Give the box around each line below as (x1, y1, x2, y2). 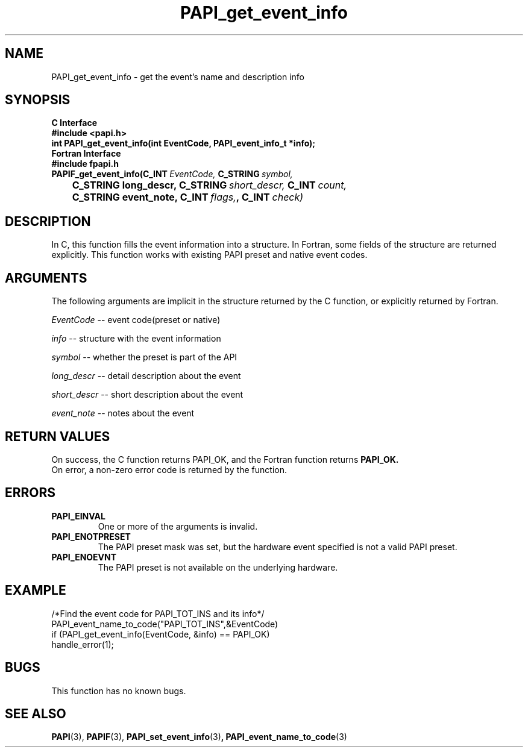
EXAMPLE (5, 583, 66, 598)
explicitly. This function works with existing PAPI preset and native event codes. (51, 249, 368, 260)
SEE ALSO (5, 706, 66, 721)
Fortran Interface (51, 148, 121, 159)
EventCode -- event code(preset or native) (51, 315, 221, 325)
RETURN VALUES (5, 428, 110, 444)
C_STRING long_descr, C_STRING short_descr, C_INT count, (72, 179, 347, 192)
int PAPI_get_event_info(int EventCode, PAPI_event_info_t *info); (51, 138, 316, 149)
